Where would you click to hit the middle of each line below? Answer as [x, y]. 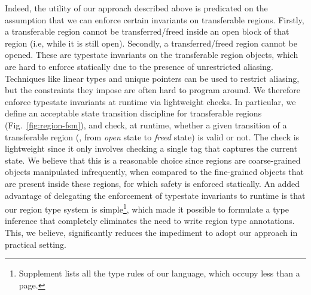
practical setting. [36, 244]
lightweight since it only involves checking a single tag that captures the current [151, 148]
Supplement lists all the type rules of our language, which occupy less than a [159, 273]
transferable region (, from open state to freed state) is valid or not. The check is [152, 136]
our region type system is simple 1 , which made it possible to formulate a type [147, 208]
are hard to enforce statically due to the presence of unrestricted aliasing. [139, 66]
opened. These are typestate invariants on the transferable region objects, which [152, 55]
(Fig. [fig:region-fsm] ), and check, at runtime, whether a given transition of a [146, 125]
